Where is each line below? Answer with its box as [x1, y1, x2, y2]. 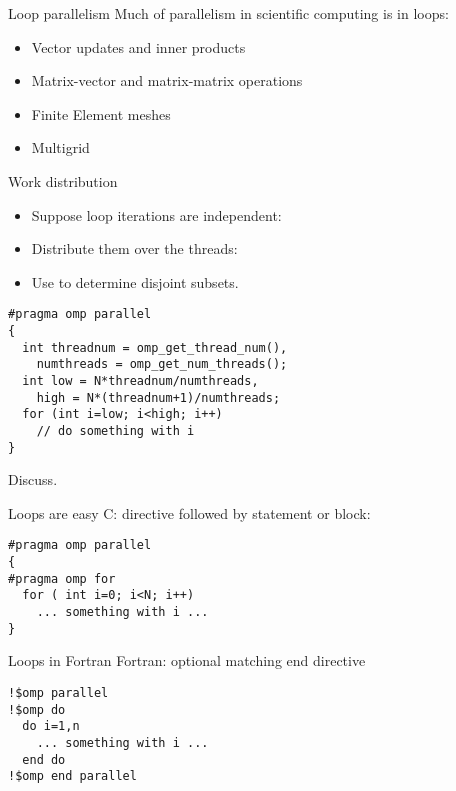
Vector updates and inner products [31, 36, 246, 57]
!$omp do [8, 702, 66, 717]
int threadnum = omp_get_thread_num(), [22, 340, 288, 355]
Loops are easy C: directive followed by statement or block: [8, 502, 371, 523]
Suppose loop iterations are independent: [31, 204, 282, 225]
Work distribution [8, 170, 118, 191]
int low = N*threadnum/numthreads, [22, 373, 259, 388]
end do [22, 752, 66, 767]
